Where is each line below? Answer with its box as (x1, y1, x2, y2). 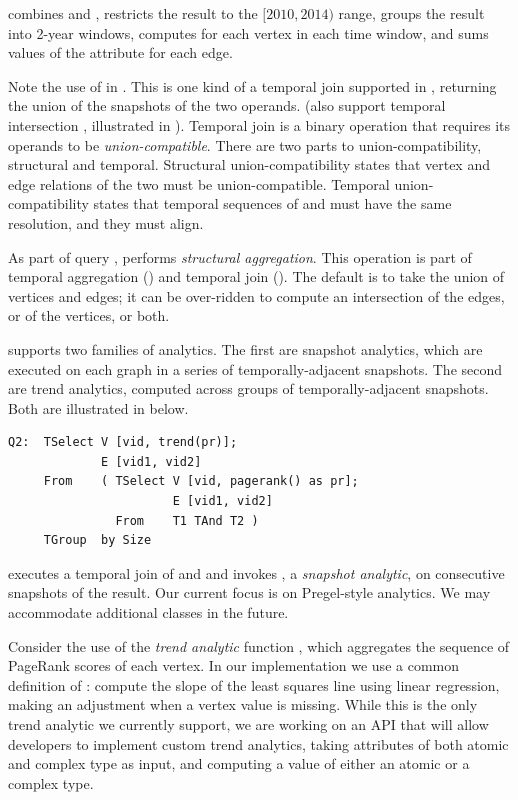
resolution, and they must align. (8, 212, 204, 233)
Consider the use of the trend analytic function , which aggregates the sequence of (8, 635, 510, 656)
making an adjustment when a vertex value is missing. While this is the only (8, 694, 478, 715)
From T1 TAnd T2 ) (115, 513, 259, 528)
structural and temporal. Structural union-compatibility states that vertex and (8, 154, 490, 175)
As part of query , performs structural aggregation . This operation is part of (8, 246, 472, 267)
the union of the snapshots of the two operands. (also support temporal (8, 95, 446, 116)
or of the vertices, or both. (8, 305, 170, 326)
